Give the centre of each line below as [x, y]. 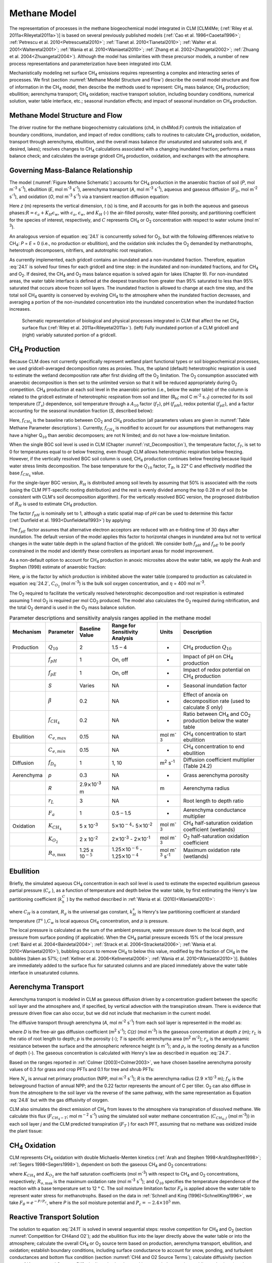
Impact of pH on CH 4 [208, 657]
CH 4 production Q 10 [207, 647]
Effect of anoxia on [206, 695]
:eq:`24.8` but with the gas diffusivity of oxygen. [59, 1100]
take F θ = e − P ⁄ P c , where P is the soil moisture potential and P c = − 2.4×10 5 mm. [95, 1203]
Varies [87, 686]
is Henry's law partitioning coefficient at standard [189, 912]
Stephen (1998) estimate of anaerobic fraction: [58, 567]
